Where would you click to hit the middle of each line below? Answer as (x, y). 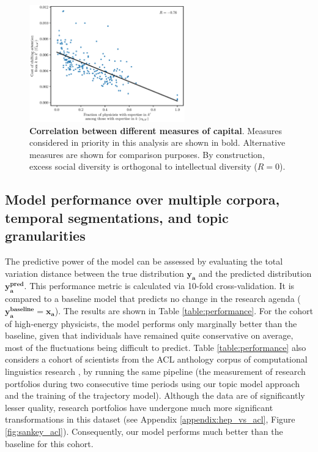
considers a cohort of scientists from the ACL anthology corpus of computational (156, 359)
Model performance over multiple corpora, (142, 199)
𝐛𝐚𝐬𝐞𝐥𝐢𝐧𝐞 (22, 309)
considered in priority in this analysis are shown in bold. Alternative (157, 142)
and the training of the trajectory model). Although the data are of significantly (155, 395)
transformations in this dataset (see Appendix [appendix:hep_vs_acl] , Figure (150, 419)
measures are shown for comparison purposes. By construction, (147, 154)
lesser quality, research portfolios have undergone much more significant (139, 407)
